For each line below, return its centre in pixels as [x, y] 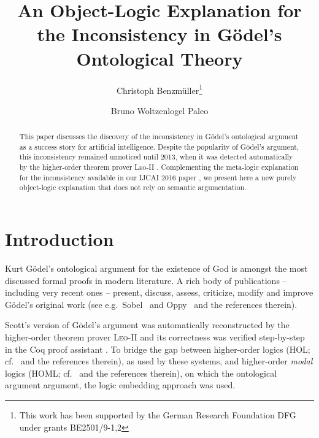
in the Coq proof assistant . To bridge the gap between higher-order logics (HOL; [158, 349]
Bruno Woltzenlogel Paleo [159, 110]
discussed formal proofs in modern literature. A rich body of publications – [146, 280]
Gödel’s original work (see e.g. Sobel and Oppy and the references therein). [151, 304]
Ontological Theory [159, 58]
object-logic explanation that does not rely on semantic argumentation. [133, 187]
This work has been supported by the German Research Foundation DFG [158, 414]
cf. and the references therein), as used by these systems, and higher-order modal [159, 361]
